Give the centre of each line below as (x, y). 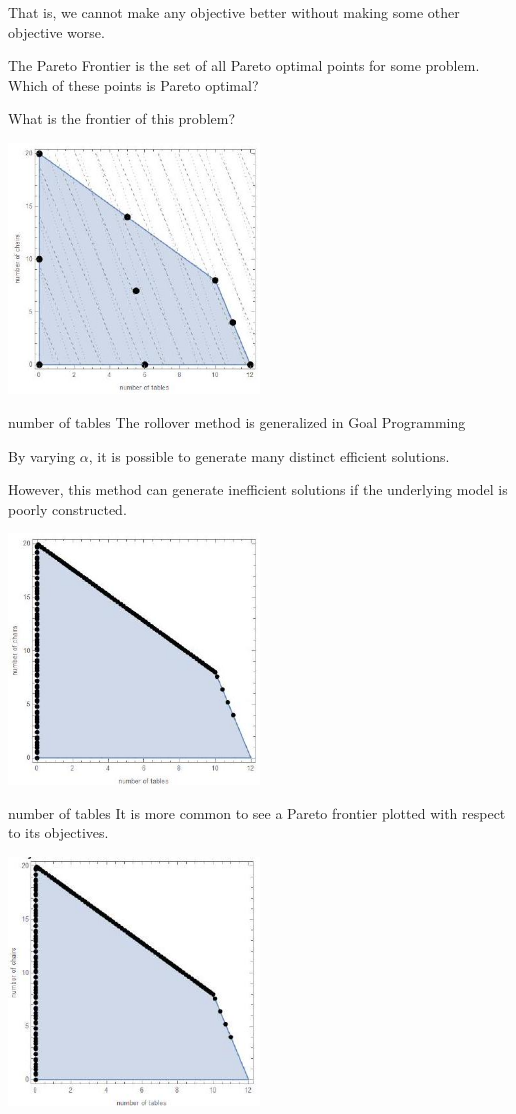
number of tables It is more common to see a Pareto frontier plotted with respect (257, 812)
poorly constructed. (67, 508)
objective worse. (56, 31)
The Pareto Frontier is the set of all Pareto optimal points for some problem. (244, 65)
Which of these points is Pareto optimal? (133, 84)
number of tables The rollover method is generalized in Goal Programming (237, 421)
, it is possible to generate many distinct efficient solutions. (269, 455)
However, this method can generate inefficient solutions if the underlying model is (258, 489)
